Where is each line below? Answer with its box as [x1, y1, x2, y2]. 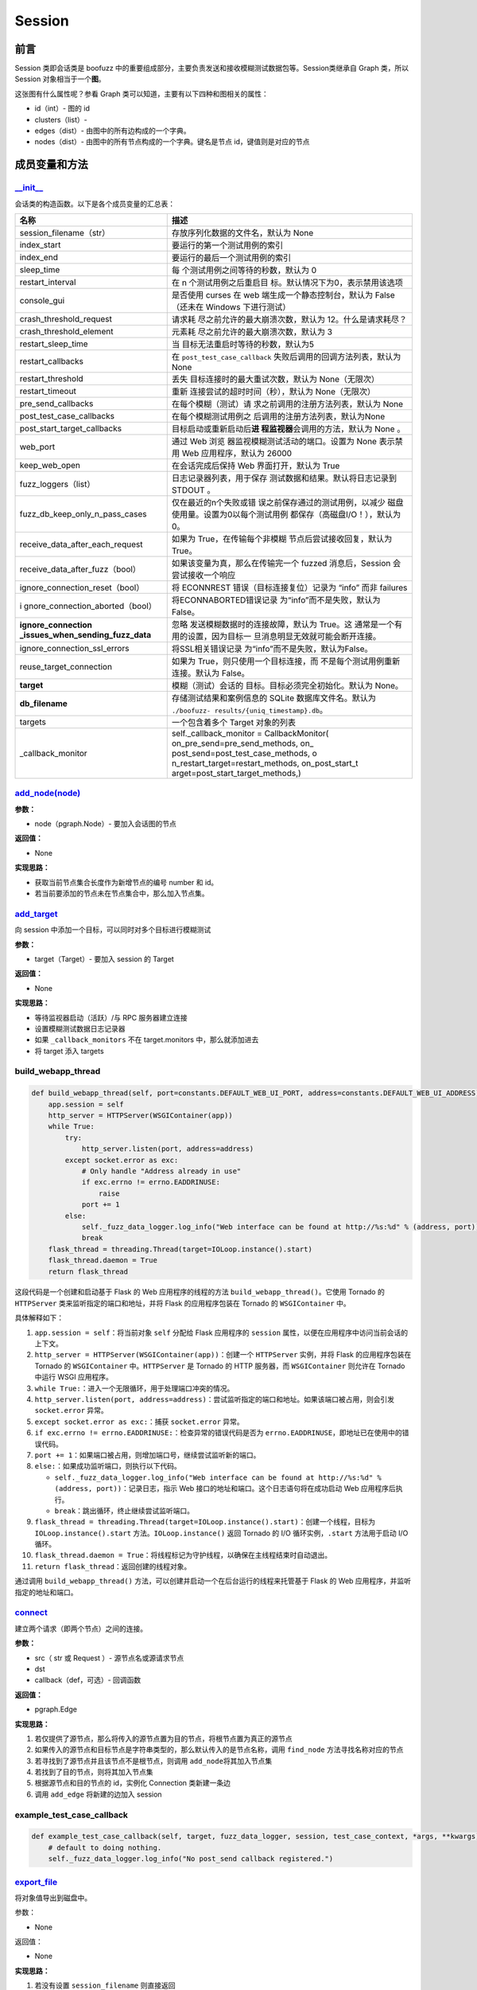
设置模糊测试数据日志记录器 [34, 1024, 126, 1033]
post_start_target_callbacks [19, 423, 122, 434]
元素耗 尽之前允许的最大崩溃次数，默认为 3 [171, 326, 333, 338]
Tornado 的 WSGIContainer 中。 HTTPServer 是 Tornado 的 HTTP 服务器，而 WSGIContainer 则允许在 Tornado [34, 1361, 405, 1371]
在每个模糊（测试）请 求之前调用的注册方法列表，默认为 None [171, 398, 404, 409]
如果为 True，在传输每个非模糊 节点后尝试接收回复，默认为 [171, 533, 393, 544]
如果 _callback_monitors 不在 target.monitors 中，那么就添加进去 [34, 1035, 259, 1044]
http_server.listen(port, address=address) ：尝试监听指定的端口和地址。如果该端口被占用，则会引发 [34, 1395, 395, 1404]
